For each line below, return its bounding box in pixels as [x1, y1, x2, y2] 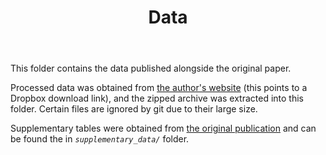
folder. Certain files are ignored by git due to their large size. [10, 103, 258, 115]
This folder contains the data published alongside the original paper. [10, 62, 292, 75]
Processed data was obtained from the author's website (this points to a [10, 82, 308, 94]
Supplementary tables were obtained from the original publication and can [10, 122, 317, 135]
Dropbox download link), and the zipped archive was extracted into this [10, 92, 304, 105]
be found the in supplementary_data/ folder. [10, 133, 190, 145]
